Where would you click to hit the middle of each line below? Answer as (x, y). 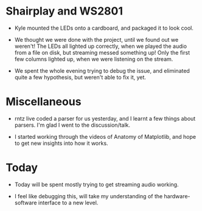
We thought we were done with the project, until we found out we (96, 39)
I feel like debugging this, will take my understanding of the (89, 196)
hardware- (177, 196)
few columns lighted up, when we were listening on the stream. (94, 59)
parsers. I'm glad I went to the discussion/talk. (72, 125)
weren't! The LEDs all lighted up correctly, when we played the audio (100, 46)
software (26, 203)
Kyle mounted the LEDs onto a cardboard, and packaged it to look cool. (104, 28)
